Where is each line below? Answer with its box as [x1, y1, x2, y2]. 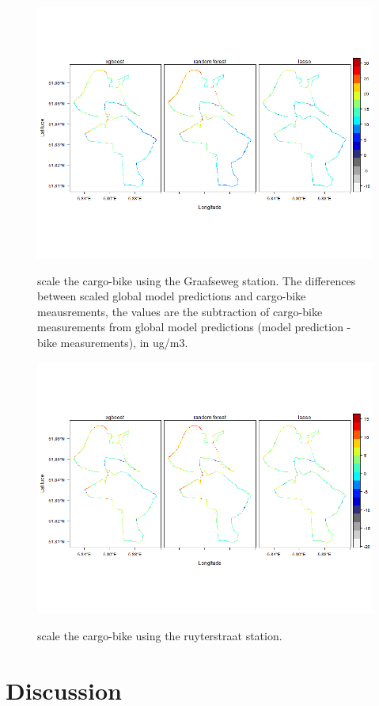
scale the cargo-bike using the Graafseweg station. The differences [37, 272, 356, 288]
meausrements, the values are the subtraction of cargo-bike [37, 303, 323, 319]
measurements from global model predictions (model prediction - [37, 319, 351, 335]
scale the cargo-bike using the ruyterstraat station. [37, 628, 282, 644]
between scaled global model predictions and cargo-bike [37, 288, 306, 304]
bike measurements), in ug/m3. [37, 334, 188, 350]
